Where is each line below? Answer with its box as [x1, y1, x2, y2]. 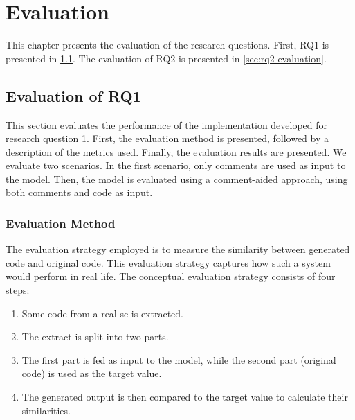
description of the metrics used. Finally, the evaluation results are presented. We [6, 144, 347, 159]
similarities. [21, 403, 71, 417]
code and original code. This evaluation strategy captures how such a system [6, 255, 331, 270]
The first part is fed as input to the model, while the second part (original [21, 352, 336, 367]
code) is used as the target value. [21, 366, 162, 380]
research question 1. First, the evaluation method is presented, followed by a [6, 131, 329, 146]
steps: [6, 283, 30, 297]
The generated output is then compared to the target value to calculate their [21, 390, 348, 404]
